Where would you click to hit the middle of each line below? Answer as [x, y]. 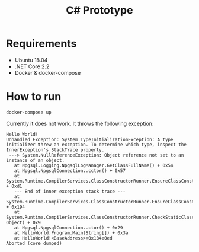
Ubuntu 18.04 [31, 60]
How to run [34, 97]
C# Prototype [99, 10]
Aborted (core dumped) [34, 243]
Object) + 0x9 [24, 222]
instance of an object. [36, 160]
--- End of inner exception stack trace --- [70, 191]
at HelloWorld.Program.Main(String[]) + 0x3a [71, 233]
